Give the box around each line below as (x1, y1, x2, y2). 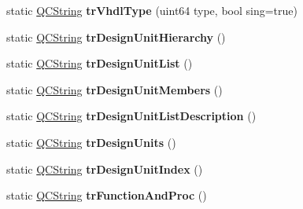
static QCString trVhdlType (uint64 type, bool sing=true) (6, 2, 297, 18)
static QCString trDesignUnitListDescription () (6, 108, 257, 124)
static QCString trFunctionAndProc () (6, 187, 207, 203)
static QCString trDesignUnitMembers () (6, 81, 223, 97)
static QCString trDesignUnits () (6, 134, 176, 150)
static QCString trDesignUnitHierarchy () (6, 28, 226, 45)
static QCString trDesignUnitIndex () (6, 160, 203, 177)
